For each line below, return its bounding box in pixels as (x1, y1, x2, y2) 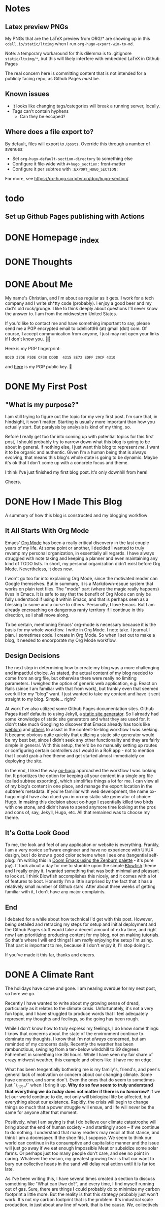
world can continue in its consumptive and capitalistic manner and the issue (5, 1140, 159, 1146)
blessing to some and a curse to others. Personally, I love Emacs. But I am (5, 601, 155, 607)
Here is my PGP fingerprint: (5, 346, 61, 352)
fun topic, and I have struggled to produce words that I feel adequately (5, 1011, 149, 1017)
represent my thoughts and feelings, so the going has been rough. (5, 1016, 139, 1022)
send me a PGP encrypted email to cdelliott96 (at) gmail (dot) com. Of (5, 326, 147, 331)
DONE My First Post (5, 381, 87, 392)
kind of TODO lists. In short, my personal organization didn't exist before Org (5, 560, 161, 566)
